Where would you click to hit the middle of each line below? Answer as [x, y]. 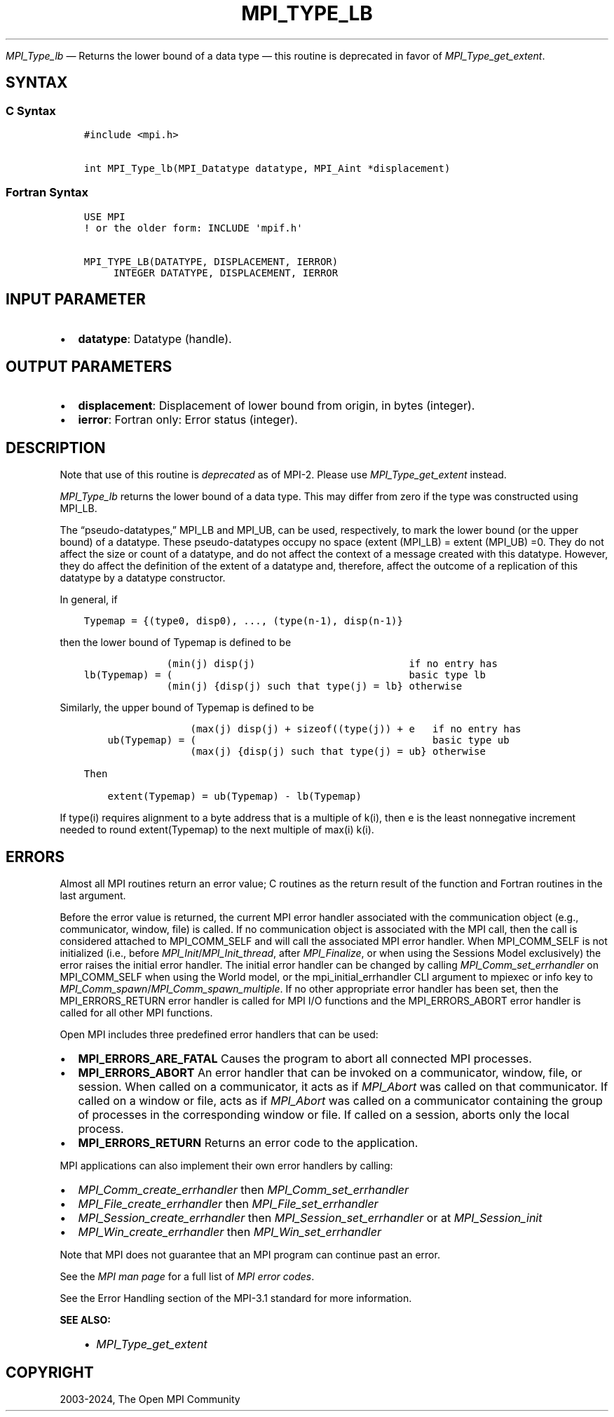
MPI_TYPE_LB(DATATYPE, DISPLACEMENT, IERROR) [211, 261]
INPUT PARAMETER [76, 300]
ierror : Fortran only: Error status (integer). [188, 420]
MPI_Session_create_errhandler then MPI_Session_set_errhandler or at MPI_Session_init [310, 1218]
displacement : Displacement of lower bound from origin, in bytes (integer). [277, 406]
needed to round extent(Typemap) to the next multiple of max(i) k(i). [217, 830]
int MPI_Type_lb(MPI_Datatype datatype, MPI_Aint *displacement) [267, 168]
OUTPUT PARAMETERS [89, 366]
